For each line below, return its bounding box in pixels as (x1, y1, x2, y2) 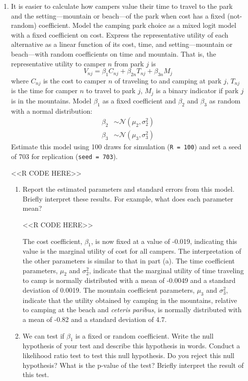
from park (114, 58, 144, 68)
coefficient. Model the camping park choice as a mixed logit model (38, 20, 236, 30)
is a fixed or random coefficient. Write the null (75, 330, 214, 341)
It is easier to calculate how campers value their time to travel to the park (11, 1, 233, 11)
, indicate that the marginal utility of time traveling (89, 265, 244, 275)
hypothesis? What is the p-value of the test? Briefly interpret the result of (22, 360, 244, 370)
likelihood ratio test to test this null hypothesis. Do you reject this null (22, 350, 234, 360)
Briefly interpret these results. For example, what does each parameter (22, 193, 233, 203)
